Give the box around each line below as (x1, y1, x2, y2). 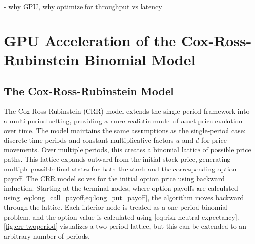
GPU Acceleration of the (4, 30, 176, 50)
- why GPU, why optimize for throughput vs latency (4, 1, 162, 11)
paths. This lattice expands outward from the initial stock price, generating (4, 154, 231, 164)
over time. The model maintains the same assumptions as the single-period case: (4, 125, 246, 135)
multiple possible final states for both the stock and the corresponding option (4, 163, 237, 173)
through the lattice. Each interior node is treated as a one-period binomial (4, 202, 228, 212)
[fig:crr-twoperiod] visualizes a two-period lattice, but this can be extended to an (4, 221, 247, 231)
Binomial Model (84, 49, 196, 69)
